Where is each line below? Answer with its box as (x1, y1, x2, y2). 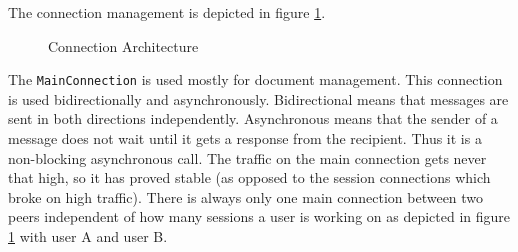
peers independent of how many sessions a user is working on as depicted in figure (8, 206, 511, 227)
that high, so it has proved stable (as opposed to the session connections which (8, 167, 491, 188)
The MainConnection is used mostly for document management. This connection (8, 69, 503, 90)
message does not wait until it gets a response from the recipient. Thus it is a (8, 128, 482, 149)
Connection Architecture (48, 35, 199, 56)
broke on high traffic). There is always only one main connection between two (8, 186, 484, 207)
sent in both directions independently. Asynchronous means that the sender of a (8, 108, 498, 129)
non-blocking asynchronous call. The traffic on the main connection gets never (8, 147, 487, 168)
